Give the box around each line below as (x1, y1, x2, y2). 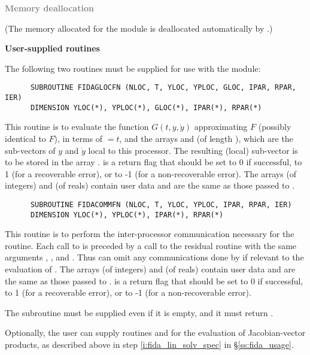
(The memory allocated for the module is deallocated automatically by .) (5, 22, 273, 34)
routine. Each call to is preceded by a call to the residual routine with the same (5, 239, 297, 251)
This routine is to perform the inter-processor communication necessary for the (5, 227, 294, 240)
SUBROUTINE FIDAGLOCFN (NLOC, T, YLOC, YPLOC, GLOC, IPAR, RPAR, (30, 83, 296, 92)
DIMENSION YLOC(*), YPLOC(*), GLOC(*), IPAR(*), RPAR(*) (30, 103, 262, 112)
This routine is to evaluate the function (5, 120, 149, 133)
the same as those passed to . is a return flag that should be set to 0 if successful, (5, 274, 303, 287)
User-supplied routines (5, 42, 100, 54)
